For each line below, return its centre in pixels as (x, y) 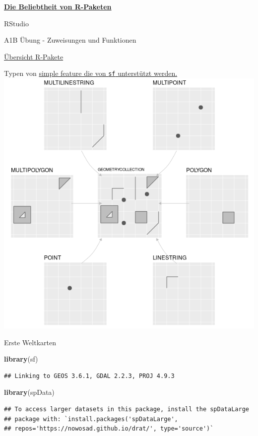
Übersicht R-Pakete (34, 56)
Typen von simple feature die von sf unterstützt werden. (91, 73)
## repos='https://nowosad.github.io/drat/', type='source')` (109, 429)
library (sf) (21, 359)
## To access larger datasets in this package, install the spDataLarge (127, 409)
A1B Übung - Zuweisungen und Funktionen (70, 40)
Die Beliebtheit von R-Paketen (58, 6)
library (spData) (29, 392)
